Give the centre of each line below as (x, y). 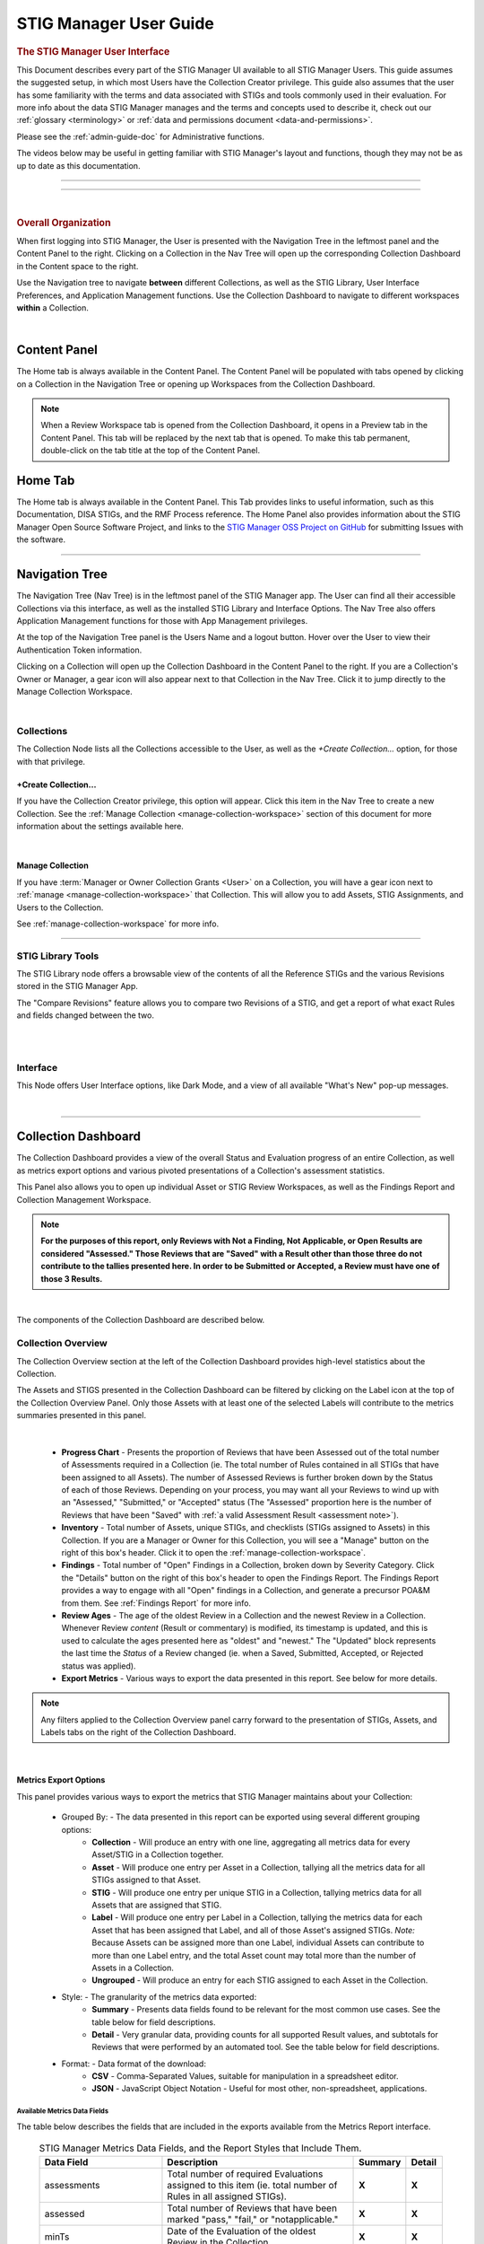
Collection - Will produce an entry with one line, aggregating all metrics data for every (251, 1842)
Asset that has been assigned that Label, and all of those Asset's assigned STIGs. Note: (254, 1930)
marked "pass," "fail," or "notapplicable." (253, 2219)
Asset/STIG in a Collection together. (158, 1854)
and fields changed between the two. (85, 1015)
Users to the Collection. (60, 907)
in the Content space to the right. (78, 266)
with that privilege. (51, 761)
